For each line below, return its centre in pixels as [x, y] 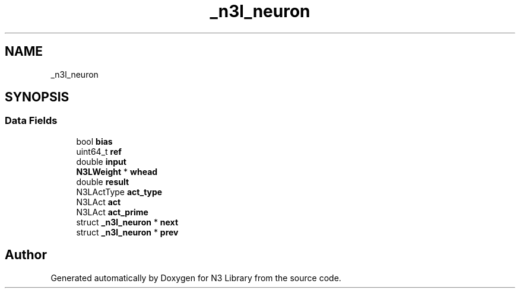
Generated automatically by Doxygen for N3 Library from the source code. [196, 278]
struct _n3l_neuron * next [127, 222]
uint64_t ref [99, 151]
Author [26, 255]
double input [101, 161]
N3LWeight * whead [117, 171]
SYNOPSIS [37, 97]
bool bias [94, 141]
